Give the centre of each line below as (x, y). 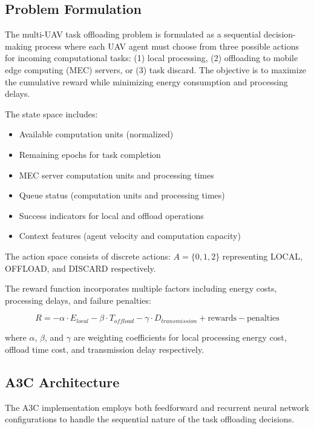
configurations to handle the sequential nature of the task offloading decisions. (150, 419)
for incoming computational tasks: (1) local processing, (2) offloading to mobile (152, 58)
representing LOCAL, (262, 256)
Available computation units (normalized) (96, 134)
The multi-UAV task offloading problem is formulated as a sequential (133, 34)
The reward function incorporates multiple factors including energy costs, (141, 288)
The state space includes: (51, 113)
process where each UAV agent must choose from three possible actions (167, 46)
